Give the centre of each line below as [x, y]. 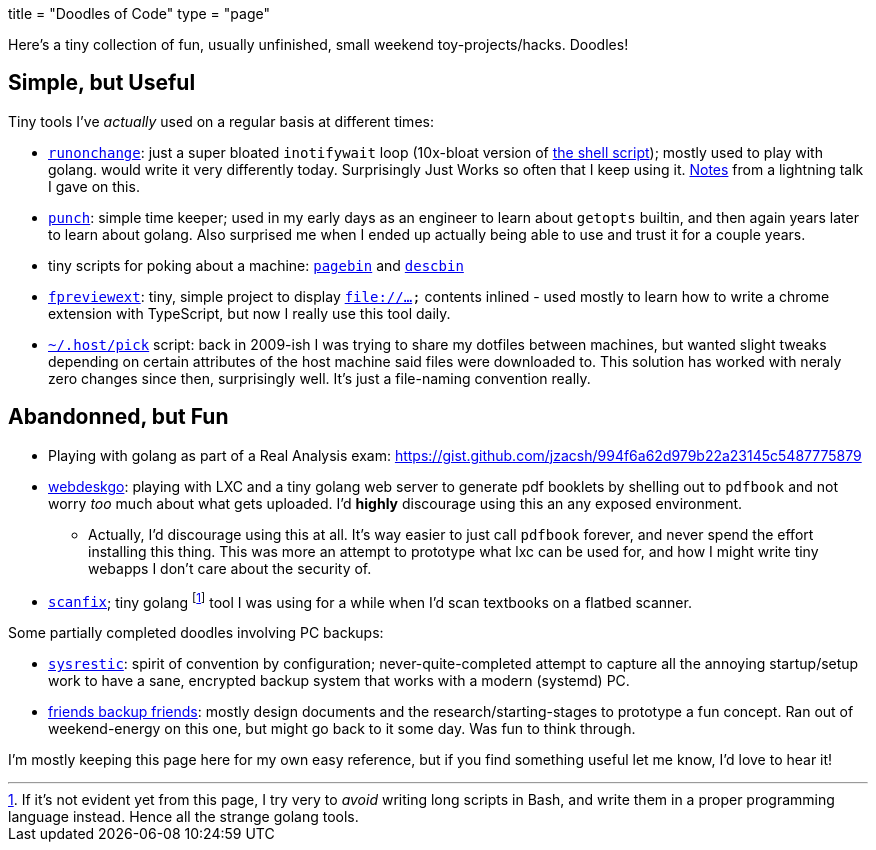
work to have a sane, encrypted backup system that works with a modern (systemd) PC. [339, 681]
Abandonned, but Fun [118, 417]
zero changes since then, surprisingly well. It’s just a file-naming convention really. [319, 378]
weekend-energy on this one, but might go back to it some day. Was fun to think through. [342, 729]
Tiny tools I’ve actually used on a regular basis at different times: [221, 121]
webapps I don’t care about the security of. [230, 568]
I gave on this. [94, 186]
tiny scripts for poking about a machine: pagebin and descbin [256, 265]
